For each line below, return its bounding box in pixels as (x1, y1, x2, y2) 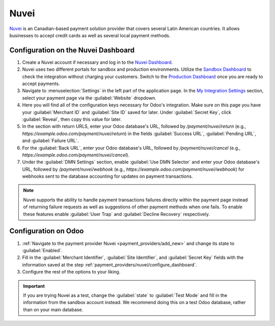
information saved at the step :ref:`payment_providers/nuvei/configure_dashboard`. (22, 261, 197, 267)
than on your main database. (23, 306, 84, 313)
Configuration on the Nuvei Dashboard (9, 46, 135, 55)
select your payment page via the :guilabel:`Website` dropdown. (22, 95, 156, 101)
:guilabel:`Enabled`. (22, 247, 63, 253)
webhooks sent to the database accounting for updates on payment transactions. (22, 173, 193, 179)
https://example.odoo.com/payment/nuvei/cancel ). (22, 152, 130, 158)
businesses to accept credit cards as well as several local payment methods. (9, 32, 171, 38)
